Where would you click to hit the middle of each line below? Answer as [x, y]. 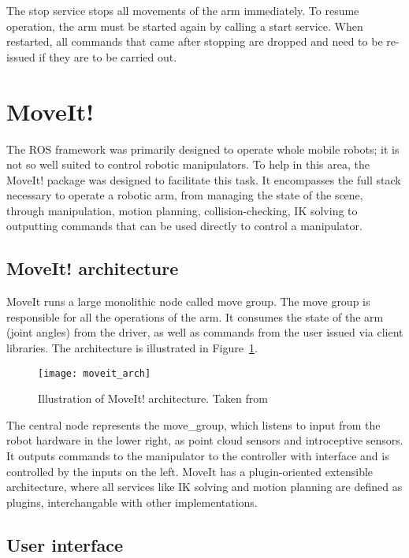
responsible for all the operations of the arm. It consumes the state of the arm [195, 316]
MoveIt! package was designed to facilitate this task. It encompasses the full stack [204, 179]
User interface [65, 544]
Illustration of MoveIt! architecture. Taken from [153, 398]
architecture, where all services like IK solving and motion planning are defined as [204, 487]
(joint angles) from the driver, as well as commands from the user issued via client [205, 332]
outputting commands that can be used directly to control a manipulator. [184, 226]
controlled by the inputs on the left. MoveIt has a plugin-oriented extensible [190, 471]
